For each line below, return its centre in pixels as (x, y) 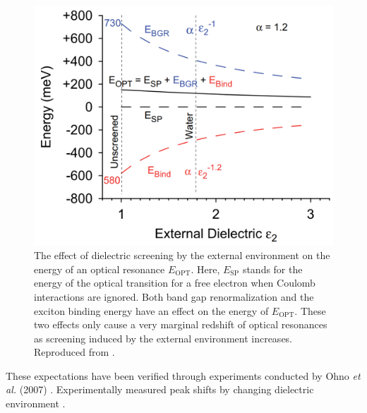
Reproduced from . (74, 352)
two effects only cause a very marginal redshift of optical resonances (181, 324)
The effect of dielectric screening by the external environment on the (182, 255)
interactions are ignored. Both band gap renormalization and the (174, 296)
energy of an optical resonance (100, 269)
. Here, (205, 269)
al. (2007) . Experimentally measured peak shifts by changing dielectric (160, 389)
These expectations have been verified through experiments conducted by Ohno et (183, 375)
